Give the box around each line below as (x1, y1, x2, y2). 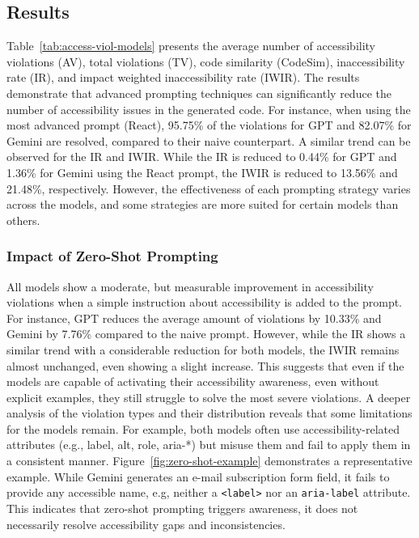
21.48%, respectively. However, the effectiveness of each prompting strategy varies (6, 180, 411, 197)
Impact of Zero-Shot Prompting (6, 246, 218, 266)
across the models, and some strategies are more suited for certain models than (6, 196, 399, 213)
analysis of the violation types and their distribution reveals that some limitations (6, 405, 413, 422)
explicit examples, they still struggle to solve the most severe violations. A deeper (6, 388, 411, 405)
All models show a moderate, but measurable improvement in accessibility (6, 277, 374, 294)
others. (6, 211, 40, 228)
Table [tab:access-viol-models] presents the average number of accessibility (6, 37, 376, 54)
